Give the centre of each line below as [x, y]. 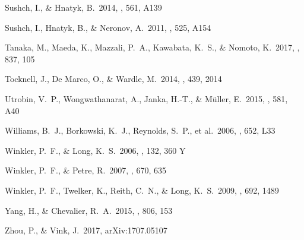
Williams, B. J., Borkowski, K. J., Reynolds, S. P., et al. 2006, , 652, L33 [140, 130]
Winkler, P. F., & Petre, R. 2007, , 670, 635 [85, 170]
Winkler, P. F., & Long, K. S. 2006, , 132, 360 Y [95, 150]
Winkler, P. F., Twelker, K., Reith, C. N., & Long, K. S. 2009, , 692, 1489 [142, 190]
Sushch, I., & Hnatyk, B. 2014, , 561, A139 [83, 7]
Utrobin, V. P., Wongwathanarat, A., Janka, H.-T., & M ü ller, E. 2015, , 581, [146, 98]
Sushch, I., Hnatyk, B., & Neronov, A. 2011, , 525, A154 [108, 27]
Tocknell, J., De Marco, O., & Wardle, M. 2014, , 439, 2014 [113, 79]
